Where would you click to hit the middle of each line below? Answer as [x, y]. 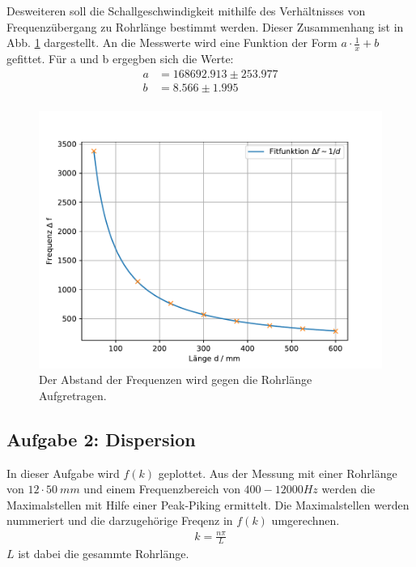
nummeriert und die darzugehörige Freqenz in [120, 520]
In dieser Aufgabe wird [63, 473]
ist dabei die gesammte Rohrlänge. [104, 554]
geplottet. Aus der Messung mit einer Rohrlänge [278, 473]
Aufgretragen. [73, 395]
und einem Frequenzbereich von [162, 489]
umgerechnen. [306, 520]
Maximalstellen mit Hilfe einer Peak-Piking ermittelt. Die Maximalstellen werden [208, 504]
